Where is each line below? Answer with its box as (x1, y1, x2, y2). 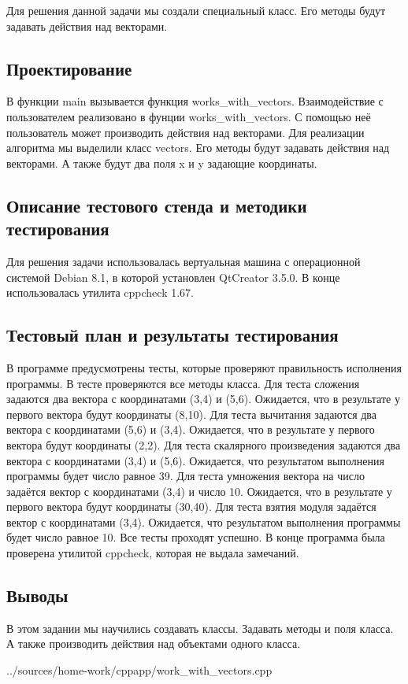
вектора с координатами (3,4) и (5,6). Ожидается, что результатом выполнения (6, 452, 384, 468)
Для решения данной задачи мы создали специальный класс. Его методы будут (6, 2, 386, 18)
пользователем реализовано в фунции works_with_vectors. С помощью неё (6, 108, 371, 124)
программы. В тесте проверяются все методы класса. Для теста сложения (6, 375, 360, 391)
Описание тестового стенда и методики (6, 193, 307, 217)
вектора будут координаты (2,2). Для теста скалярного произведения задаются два (6, 436, 401, 453)
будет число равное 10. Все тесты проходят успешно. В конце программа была (6, 529, 385, 545)
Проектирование (6, 56, 132, 80)
